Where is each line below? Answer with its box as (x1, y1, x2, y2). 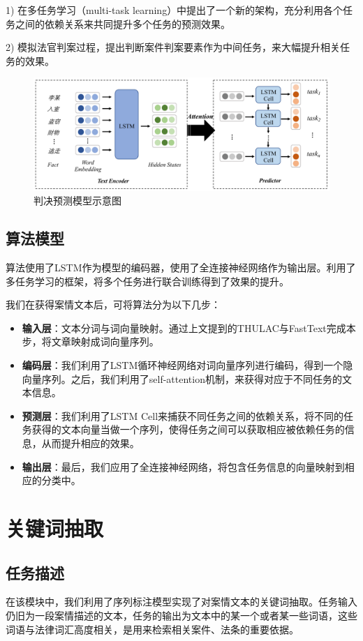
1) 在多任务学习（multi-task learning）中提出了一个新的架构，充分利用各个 (6, 3, 343, 17)
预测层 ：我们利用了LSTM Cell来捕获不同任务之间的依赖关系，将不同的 (22, 408, 344, 423)
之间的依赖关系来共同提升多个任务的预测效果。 (15, 16, 230, 31)
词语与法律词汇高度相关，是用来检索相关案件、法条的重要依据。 (6, 621, 299, 636)
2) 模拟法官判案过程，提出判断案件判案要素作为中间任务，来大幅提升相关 (6, 40, 341, 54)
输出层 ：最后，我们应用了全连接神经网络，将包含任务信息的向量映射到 (22, 459, 345, 474)
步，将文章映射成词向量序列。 (22, 334, 159, 349)
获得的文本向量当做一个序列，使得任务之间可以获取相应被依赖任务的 (31, 422, 345, 437)
